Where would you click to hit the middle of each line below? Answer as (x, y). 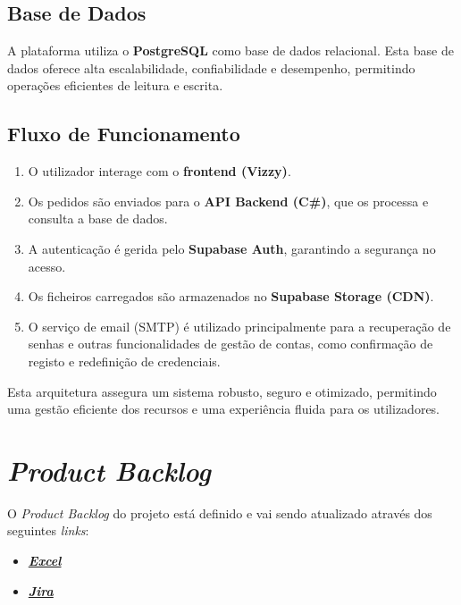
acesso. (47, 266)
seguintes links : (48, 530)
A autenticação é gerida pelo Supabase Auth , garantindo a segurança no (232, 248)
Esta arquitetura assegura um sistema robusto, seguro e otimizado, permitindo (222, 391)
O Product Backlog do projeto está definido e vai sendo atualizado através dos (220, 513)
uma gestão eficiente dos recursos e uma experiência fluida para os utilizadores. (224, 409)
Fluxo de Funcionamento (124, 134)
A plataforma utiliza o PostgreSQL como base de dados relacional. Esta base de (230, 50)
